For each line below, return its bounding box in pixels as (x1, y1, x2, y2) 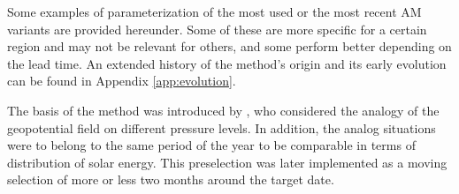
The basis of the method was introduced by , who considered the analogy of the (7, 101, 440, 119)
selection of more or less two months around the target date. (7, 170, 334, 189)
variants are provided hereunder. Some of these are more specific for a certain (7, 19, 427, 38)
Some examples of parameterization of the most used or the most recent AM (7, 3, 422, 20)
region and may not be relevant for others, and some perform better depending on (7, 37, 452, 56)
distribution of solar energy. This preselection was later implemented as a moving (7, 153, 448, 171)
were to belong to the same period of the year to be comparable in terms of (7, 136, 416, 154)
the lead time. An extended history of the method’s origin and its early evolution (7, 54, 447, 72)
